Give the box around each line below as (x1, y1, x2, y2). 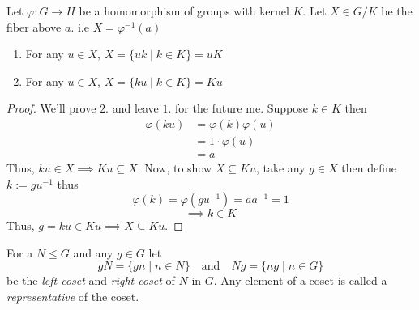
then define (341, 159, 396, 176)
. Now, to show (137, 159, 212, 176)
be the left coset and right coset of (6, 272, 175, 289)
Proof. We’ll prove (6, 100, 96, 117)
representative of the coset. (6, 288, 139, 305)
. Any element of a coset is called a (213, 272, 387, 289)
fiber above (6, 18, 62, 35)
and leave (112, 100, 159, 117)
